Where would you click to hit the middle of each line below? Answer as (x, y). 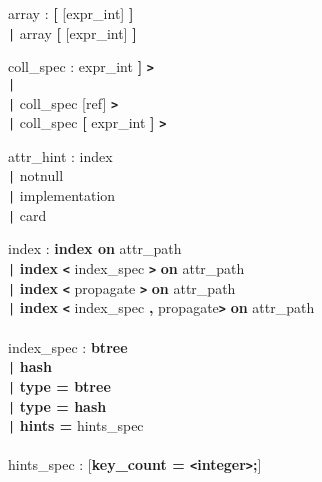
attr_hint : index (60, 155)
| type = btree (59, 385)
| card (27, 214)
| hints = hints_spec (76, 425)
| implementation (62, 195)
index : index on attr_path (95, 248)
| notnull (36, 175)
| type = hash (57, 405)
